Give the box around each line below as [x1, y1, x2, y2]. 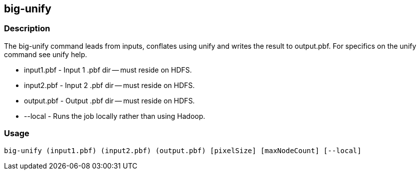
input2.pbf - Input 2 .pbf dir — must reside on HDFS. [24, 81, 195, 89]
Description [4, 23, 50, 34]
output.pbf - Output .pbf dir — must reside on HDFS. [24, 96, 195, 105]
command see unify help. [4, 50, 87, 59]
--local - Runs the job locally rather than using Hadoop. [24, 111, 206, 120]
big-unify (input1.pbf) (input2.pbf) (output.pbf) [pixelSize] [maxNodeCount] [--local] [4, 146, 362, 155]
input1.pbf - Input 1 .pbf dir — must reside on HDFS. [24, 65, 192, 74]
